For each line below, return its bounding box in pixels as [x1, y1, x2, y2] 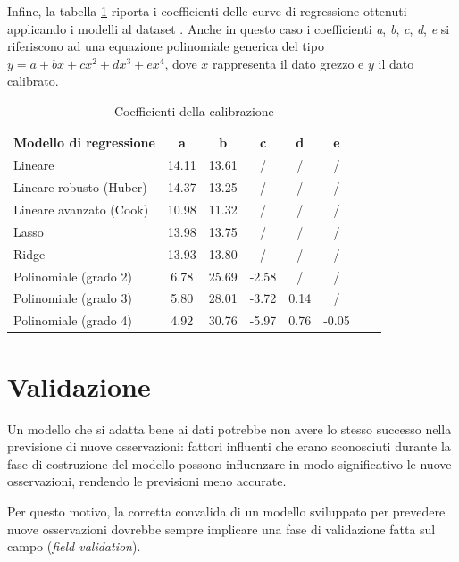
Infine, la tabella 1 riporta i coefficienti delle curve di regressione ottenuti [7, 2, 407, 20]
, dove [164, 54, 197, 72]
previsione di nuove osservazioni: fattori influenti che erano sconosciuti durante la [7, 437, 451, 456]
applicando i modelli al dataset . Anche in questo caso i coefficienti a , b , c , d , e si [7, 19, 450, 38]
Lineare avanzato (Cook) [13, 200, 149, 219]
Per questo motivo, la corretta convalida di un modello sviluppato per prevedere [7, 501, 446, 520]
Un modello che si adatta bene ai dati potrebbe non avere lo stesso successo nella [7, 419, 452, 438]
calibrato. [7, 71, 59, 90]
